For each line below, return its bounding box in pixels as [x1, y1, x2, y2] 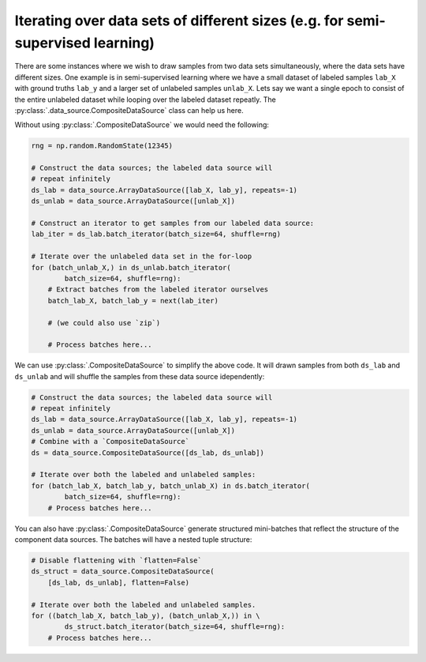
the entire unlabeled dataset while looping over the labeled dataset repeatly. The [14, 95, 276, 104]
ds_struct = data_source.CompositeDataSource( [31, 567, 215, 576]
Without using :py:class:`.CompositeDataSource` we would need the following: [14, 120, 270, 130]
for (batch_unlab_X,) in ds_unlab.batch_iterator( [31, 263, 232, 272]
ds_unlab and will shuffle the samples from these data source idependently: [14, 371, 265, 381]
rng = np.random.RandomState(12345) [31, 141, 174, 150]
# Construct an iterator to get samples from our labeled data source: [31, 219, 315, 228]
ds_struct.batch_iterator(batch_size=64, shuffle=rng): [64, 623, 286, 631]
